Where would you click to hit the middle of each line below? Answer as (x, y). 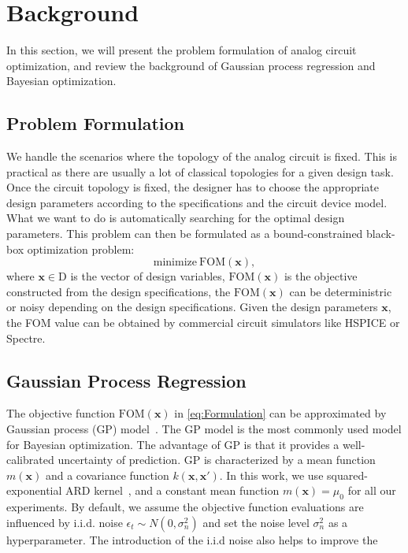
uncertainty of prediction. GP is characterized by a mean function (217, 460)
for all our (372, 490)
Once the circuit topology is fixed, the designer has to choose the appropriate (193, 187)
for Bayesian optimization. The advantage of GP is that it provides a (173, 444)
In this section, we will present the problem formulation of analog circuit (182, 50)
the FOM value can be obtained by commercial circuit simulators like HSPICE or (203, 323)
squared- (347, 475)
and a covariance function (107, 475)
